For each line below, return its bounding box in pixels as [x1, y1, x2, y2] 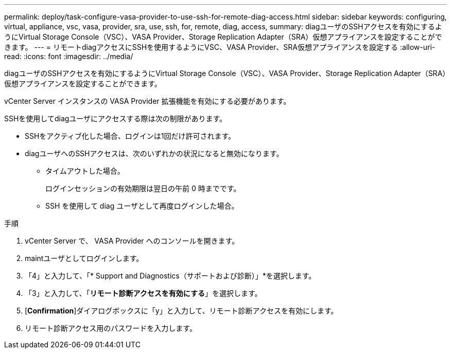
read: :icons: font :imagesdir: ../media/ [4, 52, 133, 61]
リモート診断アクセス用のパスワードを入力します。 [25, 324, 197, 332]
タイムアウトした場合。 [45, 166, 125, 175]
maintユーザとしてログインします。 [25, 254, 144, 263]
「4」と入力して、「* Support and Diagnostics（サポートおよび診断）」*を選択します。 [25, 271, 316, 280]
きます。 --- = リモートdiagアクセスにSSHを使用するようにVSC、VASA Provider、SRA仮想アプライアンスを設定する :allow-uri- [4, 43, 436, 51]
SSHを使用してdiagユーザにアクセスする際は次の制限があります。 [4, 114, 227, 123]
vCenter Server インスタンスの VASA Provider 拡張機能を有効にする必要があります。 [4, 97, 291, 105]
